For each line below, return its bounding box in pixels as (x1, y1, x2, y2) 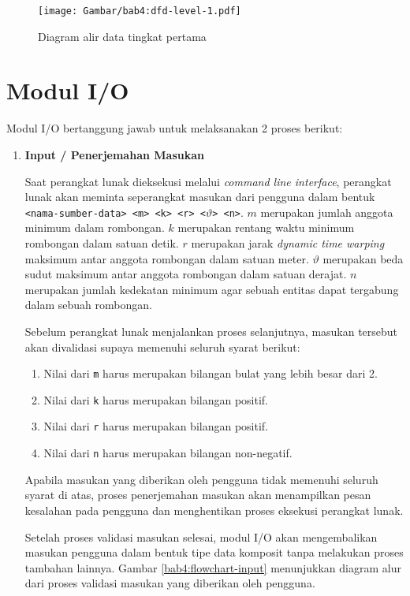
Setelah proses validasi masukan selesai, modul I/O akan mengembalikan (24, 528, 378, 545)
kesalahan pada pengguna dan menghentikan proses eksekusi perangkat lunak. (24, 501, 404, 518)
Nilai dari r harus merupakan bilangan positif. (43, 418, 269, 434)
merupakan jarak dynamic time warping (191, 235, 385, 251)
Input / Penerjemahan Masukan (24, 146, 204, 162)
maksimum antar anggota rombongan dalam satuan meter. (24, 250, 309, 266)
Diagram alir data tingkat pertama (38, 28, 207, 44)
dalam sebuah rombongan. (24, 296, 152, 313)
